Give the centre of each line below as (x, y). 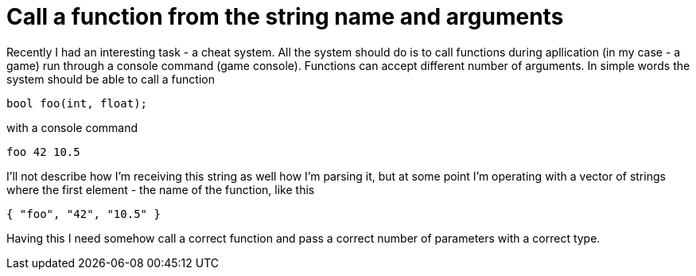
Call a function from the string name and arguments (285, 17)
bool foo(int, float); (77, 103)
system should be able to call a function (111, 79)
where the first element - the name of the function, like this (161, 189)
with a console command (72, 127)
